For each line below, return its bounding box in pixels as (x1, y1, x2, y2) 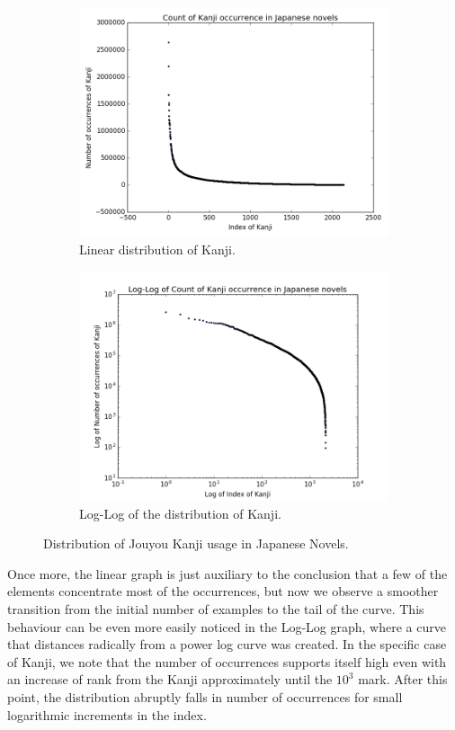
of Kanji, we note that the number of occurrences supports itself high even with (7, 652, 447, 671)
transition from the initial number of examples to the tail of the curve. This (7, 599, 424, 618)
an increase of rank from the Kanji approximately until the (7, 670, 333, 689)
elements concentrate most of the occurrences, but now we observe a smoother (7, 582, 439, 601)
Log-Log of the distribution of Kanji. (79, 503, 281, 522)
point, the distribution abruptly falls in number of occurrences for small (7, 687, 403, 706)
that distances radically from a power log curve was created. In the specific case (7, 635, 447, 654)
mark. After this (358, 670, 448, 689)
